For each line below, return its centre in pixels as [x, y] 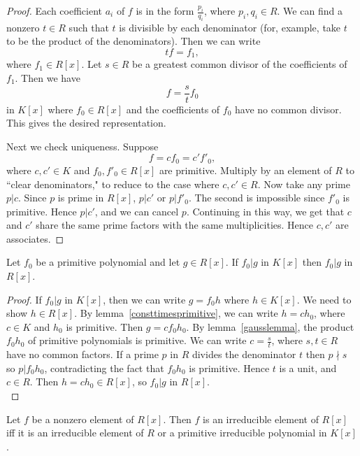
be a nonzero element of [83, 419]
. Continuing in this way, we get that [265, 211]
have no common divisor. [288, 109]
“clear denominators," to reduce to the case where [113, 184]
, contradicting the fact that [104, 368]
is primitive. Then [105, 326]
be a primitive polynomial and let [108, 262]
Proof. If [24, 299]
